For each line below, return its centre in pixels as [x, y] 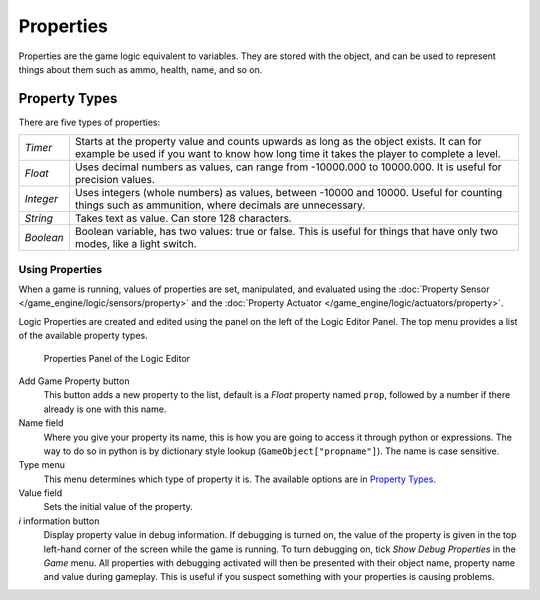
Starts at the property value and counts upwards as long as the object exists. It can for [278, 142]
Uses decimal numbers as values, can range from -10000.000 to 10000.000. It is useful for [288, 167]
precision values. [115, 180]
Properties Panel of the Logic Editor [116, 358]
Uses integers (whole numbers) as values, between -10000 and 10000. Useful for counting [289, 193]
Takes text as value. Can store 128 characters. [183, 218]
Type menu [41, 465]
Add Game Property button [74, 381]
